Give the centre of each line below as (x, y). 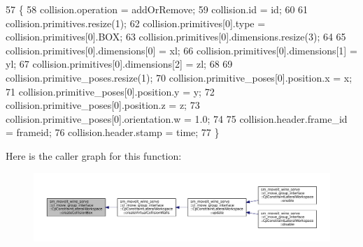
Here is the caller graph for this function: (94, 155)
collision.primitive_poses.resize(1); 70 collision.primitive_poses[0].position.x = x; (179, 77)
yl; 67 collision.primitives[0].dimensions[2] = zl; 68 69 (119, 64)
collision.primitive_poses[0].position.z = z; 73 (103, 105)
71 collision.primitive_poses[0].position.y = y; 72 (110, 91)
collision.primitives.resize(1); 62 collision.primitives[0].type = (136, 23)
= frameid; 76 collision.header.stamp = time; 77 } (113, 132)
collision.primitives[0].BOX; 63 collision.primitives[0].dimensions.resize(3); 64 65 (176, 37)
